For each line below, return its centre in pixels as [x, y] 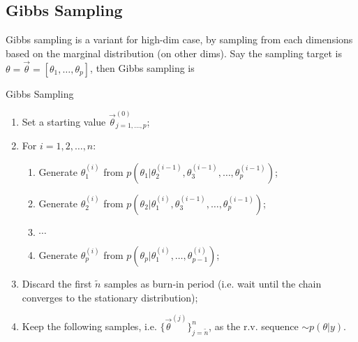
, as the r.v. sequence [254, 326]
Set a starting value [64, 121]
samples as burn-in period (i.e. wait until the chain [213, 283]
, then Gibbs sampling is [142, 68]
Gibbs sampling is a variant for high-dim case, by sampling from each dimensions [179, 39]
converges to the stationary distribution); [110, 297]
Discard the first [57, 283]
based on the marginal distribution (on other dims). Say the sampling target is [174, 53]
